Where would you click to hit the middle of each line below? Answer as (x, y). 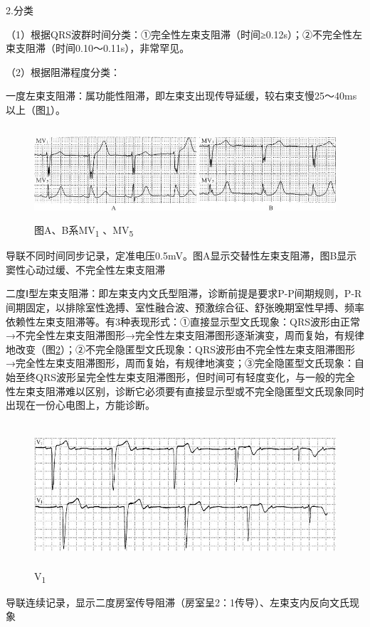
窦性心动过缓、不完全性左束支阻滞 (85, 269)
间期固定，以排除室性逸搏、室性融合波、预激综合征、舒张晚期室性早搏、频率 (185, 307)
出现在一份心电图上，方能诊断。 (80, 405)
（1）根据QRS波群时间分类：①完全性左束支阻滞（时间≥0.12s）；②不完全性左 (184, 34)
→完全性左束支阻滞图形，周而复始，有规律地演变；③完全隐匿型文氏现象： (180, 363)
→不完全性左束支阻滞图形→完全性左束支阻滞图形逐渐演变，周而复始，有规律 (185, 335)
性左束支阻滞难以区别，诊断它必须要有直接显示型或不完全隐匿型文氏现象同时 (185, 391)
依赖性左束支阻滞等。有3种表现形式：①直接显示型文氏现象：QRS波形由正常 (183, 321)
